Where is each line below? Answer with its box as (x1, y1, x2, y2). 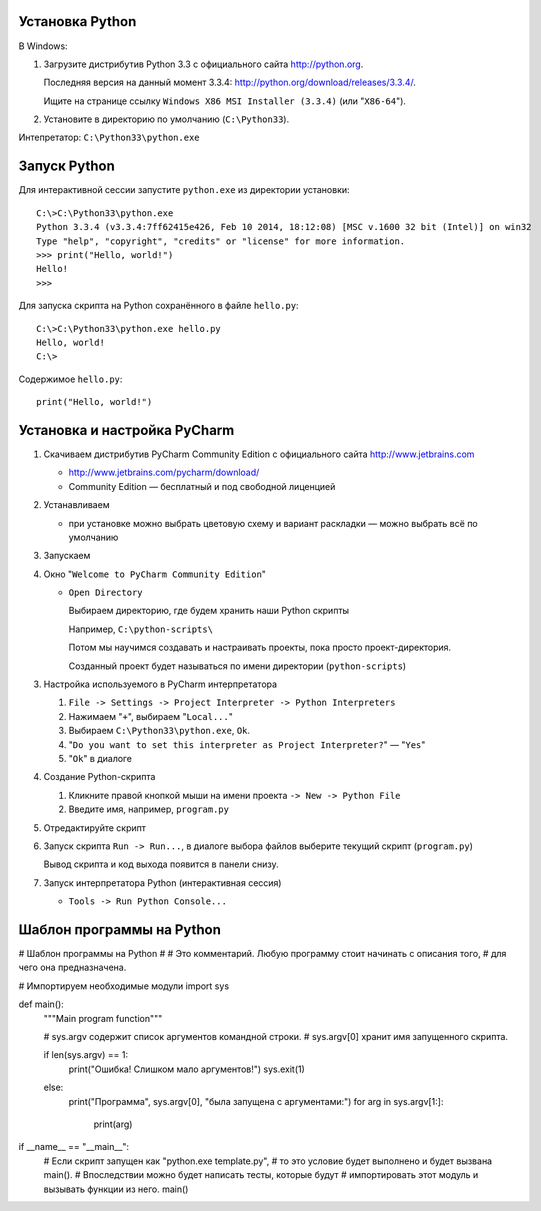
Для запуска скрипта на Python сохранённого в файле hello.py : (18, 300, 299, 312)
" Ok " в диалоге (68, 753, 132, 764)
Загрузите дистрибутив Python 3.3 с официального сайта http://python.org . (43, 58, 364, 70)
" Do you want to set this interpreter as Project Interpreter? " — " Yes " (68, 738, 426, 750)
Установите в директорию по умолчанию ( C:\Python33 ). (43, 113, 290, 125)
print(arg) (93, 1118, 133, 1130)
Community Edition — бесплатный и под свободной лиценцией (68, 480, 336, 492)
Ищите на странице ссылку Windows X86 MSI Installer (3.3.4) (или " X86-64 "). (43, 95, 407, 107)
